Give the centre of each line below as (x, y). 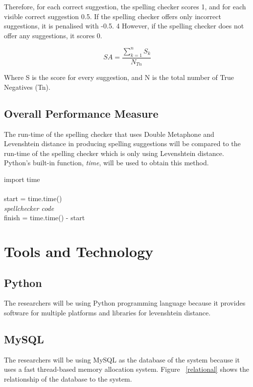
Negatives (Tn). (27, 87)
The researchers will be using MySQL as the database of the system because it (122, 359)
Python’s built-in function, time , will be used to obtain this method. (106, 163)
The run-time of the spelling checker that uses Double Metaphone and (109, 134)
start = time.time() (33, 198)
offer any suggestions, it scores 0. (53, 35)
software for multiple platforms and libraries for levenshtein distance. (107, 313)
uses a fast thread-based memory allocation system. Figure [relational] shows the (127, 369)
